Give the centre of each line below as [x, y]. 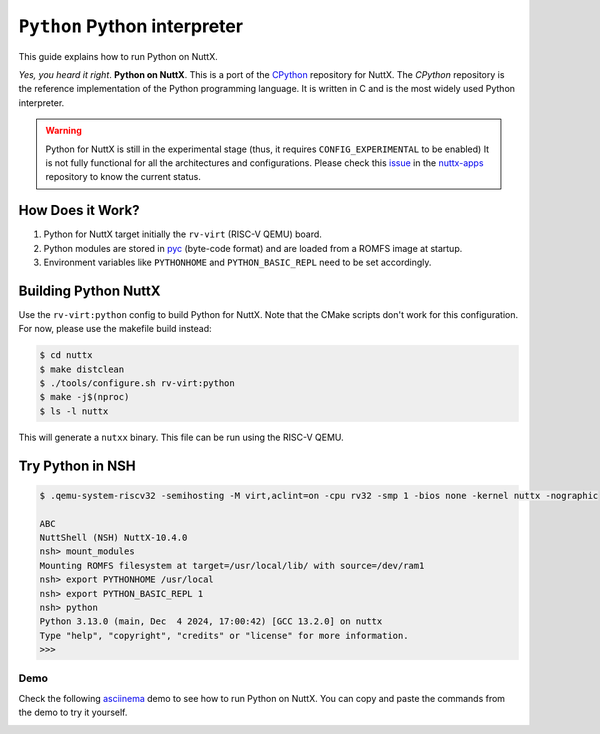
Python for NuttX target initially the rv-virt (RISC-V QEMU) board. [182, 234]
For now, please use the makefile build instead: [115, 329]
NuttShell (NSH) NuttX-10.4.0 [113, 537]
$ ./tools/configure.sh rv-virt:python [137, 383]
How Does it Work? [79, 210]
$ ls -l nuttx [74, 411]
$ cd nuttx [66, 355]
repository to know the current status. [123, 177]
